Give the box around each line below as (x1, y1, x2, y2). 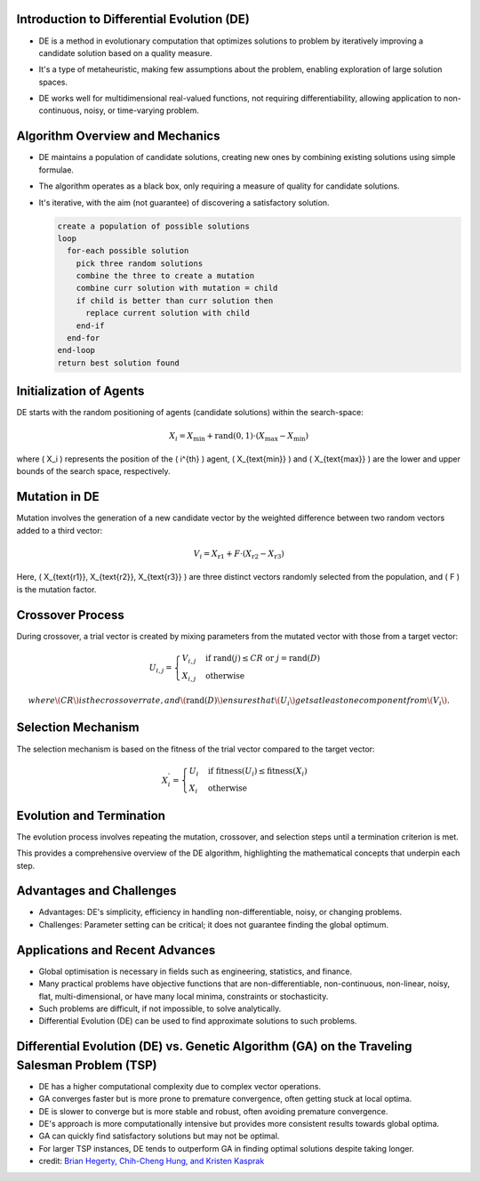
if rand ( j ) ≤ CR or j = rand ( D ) (204, 653, 320, 663)
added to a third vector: (16, 525, 102, 535)
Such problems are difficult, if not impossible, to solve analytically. (38, 1003, 282, 1014)
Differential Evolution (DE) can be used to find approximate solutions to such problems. (38, 1016, 357, 1026)
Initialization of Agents (16, 383, 145, 399)
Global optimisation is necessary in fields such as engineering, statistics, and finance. (38, 966, 353, 976)
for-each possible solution (67, 245, 189, 256)
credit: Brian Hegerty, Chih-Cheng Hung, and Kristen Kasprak (38, 1156, 265, 1167)
